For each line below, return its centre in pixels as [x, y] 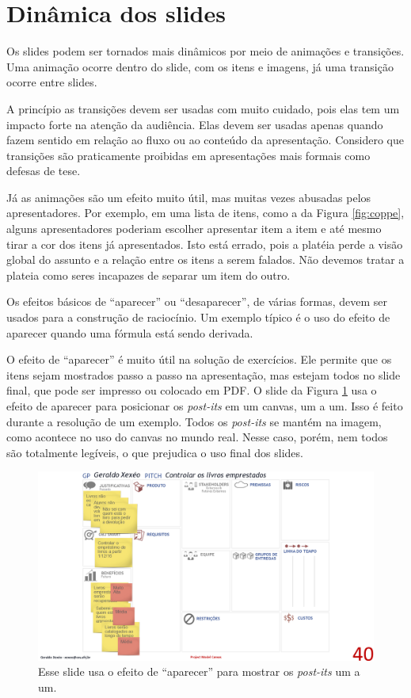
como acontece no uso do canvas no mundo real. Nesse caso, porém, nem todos [197, 437]
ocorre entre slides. [52, 82]
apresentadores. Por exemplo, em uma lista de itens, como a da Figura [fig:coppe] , [205, 213]
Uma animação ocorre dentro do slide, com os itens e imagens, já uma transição [200, 66]
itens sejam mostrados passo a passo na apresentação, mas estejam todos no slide [204, 374]
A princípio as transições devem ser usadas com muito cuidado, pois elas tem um [203, 108]
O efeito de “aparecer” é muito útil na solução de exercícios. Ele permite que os [199, 359]
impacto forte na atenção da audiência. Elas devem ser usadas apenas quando [195, 124]
